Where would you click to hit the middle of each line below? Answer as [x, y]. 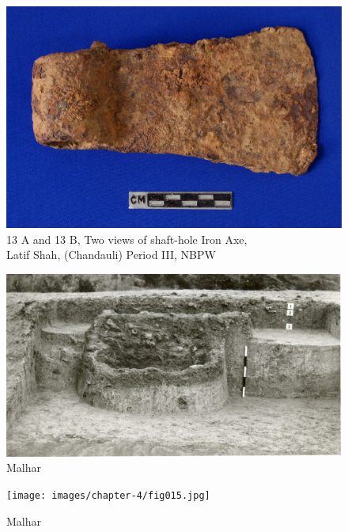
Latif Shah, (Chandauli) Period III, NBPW [111, 255]
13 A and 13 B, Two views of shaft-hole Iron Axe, [127, 239]
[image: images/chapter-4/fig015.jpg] [108, 495]
